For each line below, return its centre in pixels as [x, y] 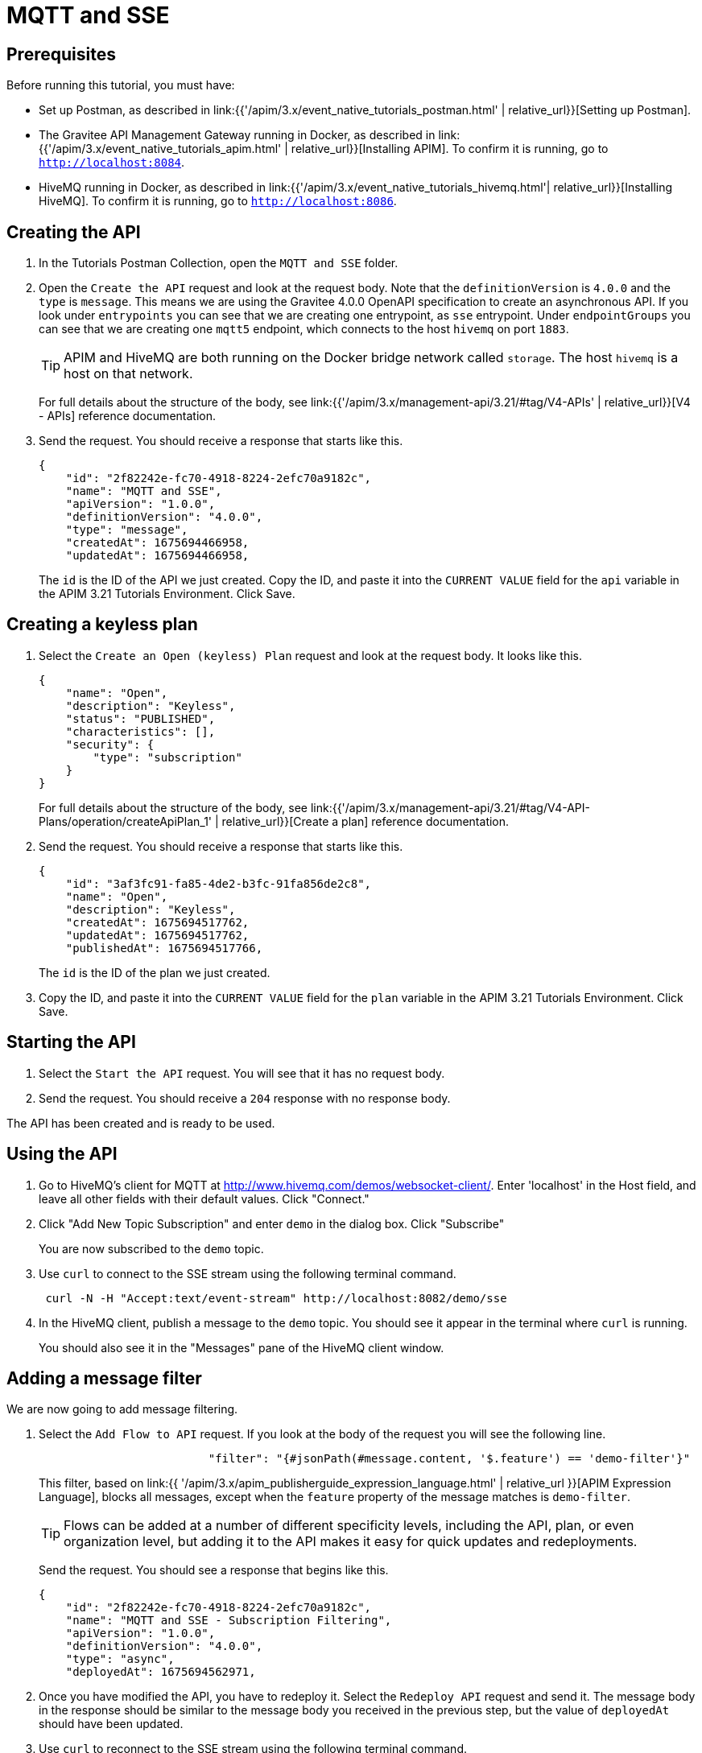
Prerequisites [61, 54]
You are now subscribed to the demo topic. [151, 1248]
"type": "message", [127, 530]
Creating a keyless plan [102, 625]
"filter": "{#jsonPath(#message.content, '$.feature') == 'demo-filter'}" [449, 1459]
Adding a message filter [104, 1378]
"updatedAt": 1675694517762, [157, 935]
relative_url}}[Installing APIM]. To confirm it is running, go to [450, 149]
